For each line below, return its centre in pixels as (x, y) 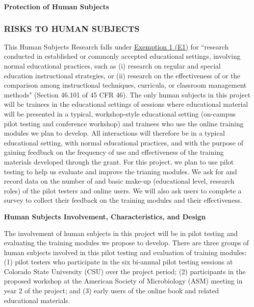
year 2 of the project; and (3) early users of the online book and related (112, 291)
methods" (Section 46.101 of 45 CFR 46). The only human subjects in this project (127, 94)
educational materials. (37, 300)
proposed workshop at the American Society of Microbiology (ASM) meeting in (123, 281)
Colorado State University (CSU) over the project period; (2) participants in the (125, 271)
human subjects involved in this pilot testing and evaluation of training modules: (125, 252)
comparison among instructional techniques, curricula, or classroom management (125, 85)
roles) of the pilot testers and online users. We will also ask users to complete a (123, 190)
